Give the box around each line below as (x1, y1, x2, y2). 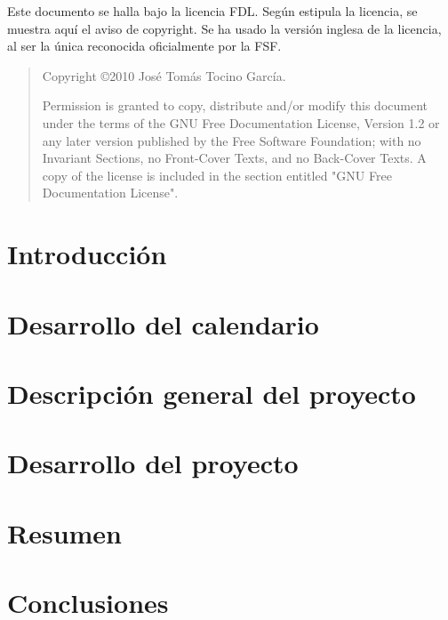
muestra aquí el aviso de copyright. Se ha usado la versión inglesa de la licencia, (7, 19, 442, 37)
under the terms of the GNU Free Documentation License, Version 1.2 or (42, 113, 440, 132)
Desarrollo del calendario (7, 305, 319, 342)
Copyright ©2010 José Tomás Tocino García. (42, 66, 286, 85)
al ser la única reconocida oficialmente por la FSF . (7, 36, 282, 55)
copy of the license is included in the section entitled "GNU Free (42, 165, 392, 184)
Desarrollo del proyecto (7, 445, 299, 481)
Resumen (7, 514, 122, 551)
